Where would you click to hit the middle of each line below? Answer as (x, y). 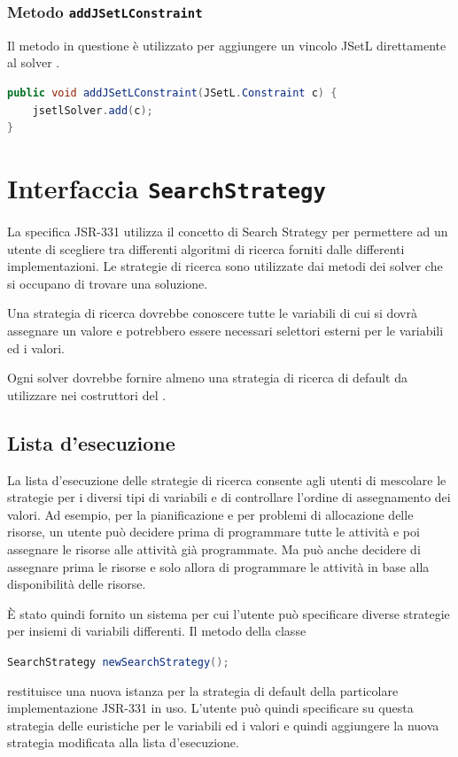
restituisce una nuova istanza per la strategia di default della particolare (203, 690)
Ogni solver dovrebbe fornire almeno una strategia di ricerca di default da (207, 378)
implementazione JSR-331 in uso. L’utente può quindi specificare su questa (210, 708)
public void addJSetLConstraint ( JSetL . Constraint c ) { (172, 93)
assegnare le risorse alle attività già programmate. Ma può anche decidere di (214, 548)
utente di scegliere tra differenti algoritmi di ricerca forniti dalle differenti (206, 248)
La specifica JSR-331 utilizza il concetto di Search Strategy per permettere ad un (228, 231)
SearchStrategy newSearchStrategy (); (118, 662)
